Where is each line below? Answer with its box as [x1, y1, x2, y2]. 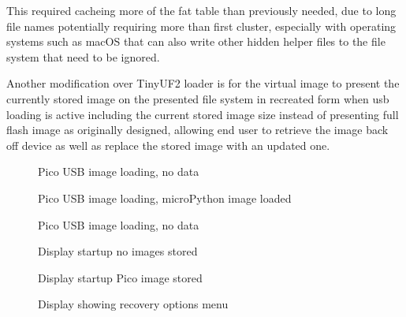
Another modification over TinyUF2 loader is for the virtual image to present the [6, 75, 400, 91]
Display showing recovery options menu [38, 296, 229, 312]
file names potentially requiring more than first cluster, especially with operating [6, 17, 397, 34]
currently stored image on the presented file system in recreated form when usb [6, 90, 389, 106]
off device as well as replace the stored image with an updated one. [6, 136, 330, 153]
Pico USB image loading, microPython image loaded [38, 189, 292, 206]
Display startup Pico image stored [38, 269, 203, 285]
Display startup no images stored [38, 243, 198, 259]
